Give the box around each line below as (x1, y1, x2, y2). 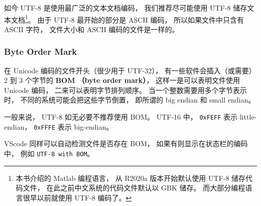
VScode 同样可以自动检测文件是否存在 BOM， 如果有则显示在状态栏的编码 (4, 138, 248, 149)
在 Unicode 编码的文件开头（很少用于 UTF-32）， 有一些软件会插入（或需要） (4, 65, 256, 75)
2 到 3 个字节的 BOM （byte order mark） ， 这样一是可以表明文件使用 (4, 75, 240, 85)
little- (239, 112, 257, 122)
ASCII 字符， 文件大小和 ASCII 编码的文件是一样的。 (4, 24, 179, 34)
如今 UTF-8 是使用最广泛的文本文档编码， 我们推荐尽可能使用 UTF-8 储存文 (4, 3, 254, 13)
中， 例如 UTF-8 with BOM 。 (4, 148, 94, 158)
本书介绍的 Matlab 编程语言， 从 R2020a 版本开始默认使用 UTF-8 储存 (16, 172, 246, 183)
